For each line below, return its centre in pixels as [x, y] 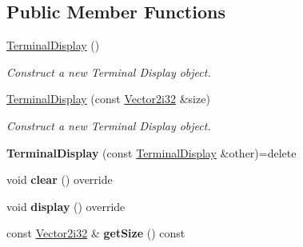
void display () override [66, 206]
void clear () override [60, 179]
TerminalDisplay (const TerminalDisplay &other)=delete [151, 152]
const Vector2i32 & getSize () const [96, 233]
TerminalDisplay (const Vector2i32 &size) [108, 99]
